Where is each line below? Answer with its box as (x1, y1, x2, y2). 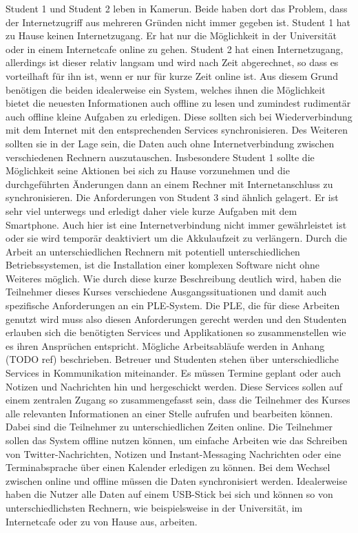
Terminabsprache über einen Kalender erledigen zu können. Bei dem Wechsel (6, 460, 330, 474)
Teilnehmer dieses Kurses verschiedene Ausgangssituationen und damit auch (6, 284, 327, 299)
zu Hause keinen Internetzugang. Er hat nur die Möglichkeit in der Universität (6, 28, 337, 43)
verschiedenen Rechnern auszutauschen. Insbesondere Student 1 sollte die (6, 149, 315, 164)
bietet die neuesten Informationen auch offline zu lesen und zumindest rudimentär (6, 96, 351, 110)
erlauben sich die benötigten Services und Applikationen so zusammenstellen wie (6, 325, 346, 339)
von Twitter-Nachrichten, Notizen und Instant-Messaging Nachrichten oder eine (6, 446, 341, 461)
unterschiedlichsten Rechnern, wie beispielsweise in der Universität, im (6, 500, 303, 514)
